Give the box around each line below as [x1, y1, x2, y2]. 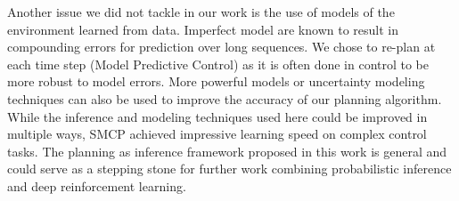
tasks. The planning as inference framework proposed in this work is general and [7, 141, 447, 160]
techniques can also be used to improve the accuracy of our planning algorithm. [7, 89, 442, 108]
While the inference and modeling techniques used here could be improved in [7, 107, 428, 125]
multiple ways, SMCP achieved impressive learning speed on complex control [7, 125, 427, 143]
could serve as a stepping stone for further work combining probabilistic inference [7, 159, 452, 178]
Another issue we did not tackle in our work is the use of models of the [7, 3, 395, 20]
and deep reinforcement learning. [7, 176, 186, 195]
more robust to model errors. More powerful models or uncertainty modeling [7, 72, 425, 91]
